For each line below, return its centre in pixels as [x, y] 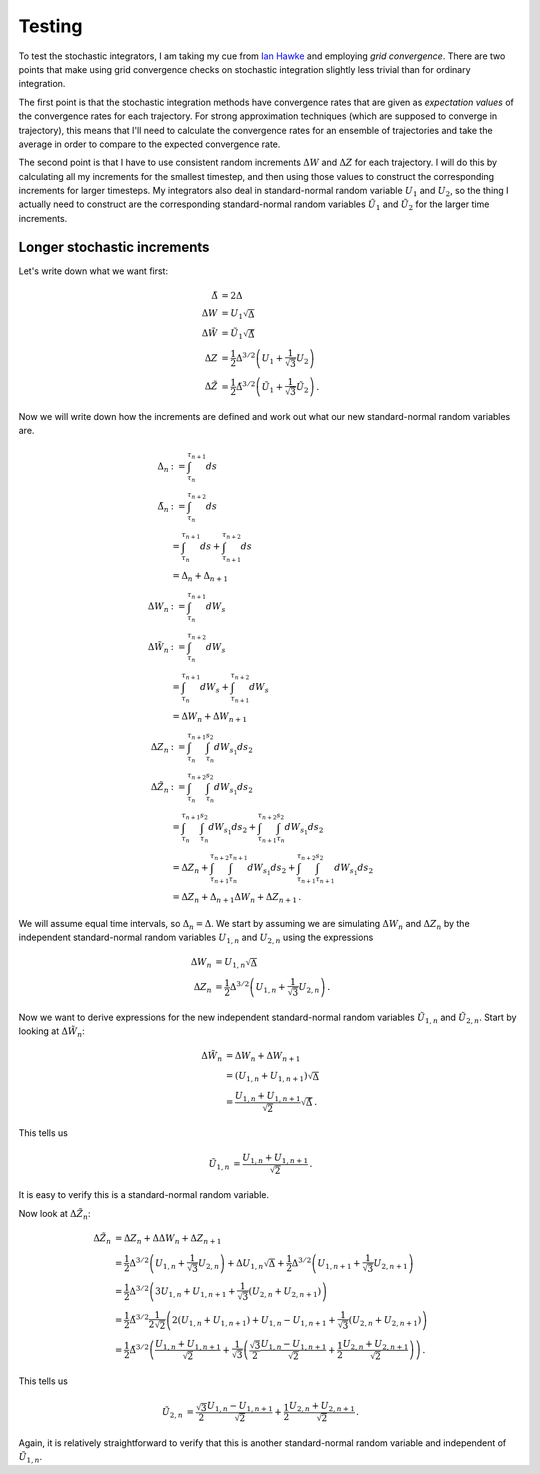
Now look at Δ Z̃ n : [54, 1214]
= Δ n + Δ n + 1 [200, 577]
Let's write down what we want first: [93, 271]
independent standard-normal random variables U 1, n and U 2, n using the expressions [196, 938]
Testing [50, 26]
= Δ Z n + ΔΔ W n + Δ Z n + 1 [168, 1239]
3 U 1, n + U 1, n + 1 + [195, 1292]
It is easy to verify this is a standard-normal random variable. [144, 1195]
